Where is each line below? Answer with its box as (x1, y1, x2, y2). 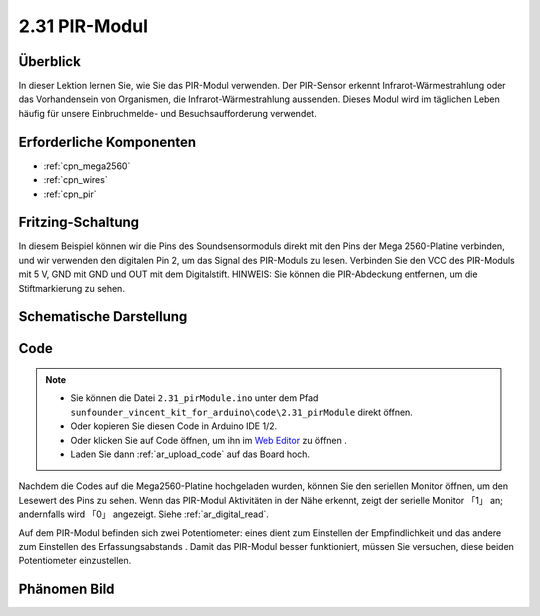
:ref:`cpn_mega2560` (43, 160, 131, 172)
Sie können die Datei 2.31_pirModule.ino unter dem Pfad (70, 392, 319, 404)
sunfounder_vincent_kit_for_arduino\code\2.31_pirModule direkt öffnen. (70, 406, 414, 418)
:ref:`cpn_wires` (43, 174, 109, 186)
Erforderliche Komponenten (18, 133, 197, 150)
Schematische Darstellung (18, 308, 188, 325)
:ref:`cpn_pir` (43, 188, 97, 200)
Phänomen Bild (18, 581, 115, 598)
